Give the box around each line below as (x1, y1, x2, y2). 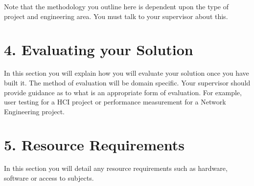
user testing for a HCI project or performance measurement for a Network (4, 97, 226, 107)
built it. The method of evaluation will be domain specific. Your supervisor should (4, 77, 251, 87)
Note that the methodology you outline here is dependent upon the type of (4, 1, 229, 11)
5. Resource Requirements (4, 135, 185, 155)
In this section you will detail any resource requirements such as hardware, (4, 163, 228, 173)
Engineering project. (4, 106, 65, 116)
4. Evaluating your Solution (4, 40, 193, 60)
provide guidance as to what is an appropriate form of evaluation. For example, (4, 87, 242, 97)
